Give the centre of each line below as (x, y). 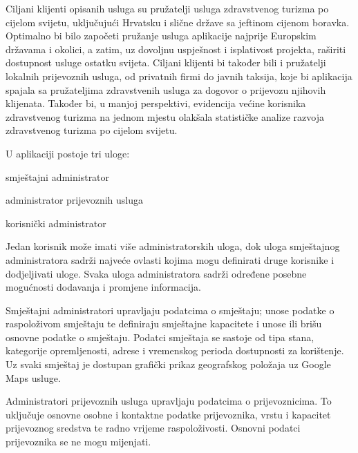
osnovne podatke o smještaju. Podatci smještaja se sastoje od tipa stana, (160, 337)
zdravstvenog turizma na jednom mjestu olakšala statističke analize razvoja (165, 116)
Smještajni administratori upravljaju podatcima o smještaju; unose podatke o (170, 310)
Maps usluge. (33, 377)
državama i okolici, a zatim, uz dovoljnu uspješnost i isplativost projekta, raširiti (176, 49)
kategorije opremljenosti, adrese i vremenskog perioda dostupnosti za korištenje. (175, 350)
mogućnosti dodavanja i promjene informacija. (103, 287)
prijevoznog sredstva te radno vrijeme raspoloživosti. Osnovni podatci (153, 428)
